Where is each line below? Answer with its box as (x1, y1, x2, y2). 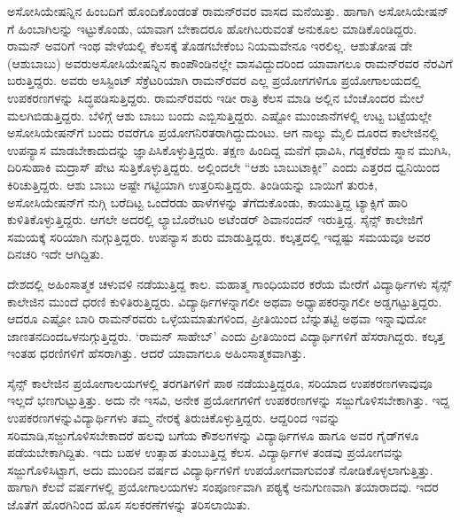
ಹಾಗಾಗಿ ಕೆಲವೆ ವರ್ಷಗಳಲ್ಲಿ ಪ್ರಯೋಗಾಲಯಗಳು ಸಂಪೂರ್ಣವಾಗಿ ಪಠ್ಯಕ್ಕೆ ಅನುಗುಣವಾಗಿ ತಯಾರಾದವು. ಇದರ (7, 477, 439, 496)
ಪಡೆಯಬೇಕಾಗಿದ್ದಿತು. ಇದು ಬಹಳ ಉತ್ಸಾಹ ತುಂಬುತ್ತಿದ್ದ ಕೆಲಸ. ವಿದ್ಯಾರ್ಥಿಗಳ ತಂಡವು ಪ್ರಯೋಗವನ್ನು (7, 443, 404, 462)
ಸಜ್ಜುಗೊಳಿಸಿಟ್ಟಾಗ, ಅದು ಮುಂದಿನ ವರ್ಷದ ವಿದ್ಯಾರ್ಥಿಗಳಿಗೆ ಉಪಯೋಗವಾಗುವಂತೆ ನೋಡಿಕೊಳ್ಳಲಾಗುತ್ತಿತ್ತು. (7, 460, 433, 478)
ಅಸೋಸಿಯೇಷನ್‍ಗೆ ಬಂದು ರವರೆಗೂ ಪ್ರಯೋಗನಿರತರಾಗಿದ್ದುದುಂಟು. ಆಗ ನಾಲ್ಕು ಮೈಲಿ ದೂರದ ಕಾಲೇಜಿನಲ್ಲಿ (7, 123, 439, 142)
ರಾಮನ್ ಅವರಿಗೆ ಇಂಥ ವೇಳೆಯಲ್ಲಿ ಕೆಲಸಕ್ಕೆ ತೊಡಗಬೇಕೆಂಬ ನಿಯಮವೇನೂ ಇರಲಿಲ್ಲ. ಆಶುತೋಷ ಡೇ (7, 36, 413, 55)
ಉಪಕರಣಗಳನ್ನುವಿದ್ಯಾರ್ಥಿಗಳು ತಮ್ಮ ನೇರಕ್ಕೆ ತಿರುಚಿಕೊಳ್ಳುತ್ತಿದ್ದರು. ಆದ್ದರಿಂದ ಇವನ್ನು (7, 408, 340, 427)
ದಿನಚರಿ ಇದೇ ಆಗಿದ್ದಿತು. (7, 244, 104, 263)
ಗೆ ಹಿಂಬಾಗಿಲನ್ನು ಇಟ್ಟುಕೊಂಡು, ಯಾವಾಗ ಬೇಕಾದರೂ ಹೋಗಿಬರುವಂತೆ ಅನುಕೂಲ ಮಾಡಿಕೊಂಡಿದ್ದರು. (7, 19, 417, 37)
